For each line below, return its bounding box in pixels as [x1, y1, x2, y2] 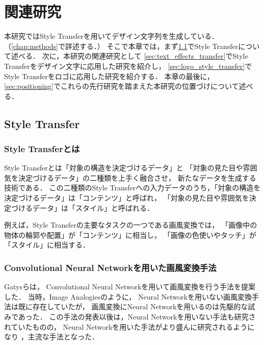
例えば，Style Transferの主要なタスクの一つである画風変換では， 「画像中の [4, 219, 257, 230]
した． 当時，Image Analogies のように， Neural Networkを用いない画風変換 [4, 291, 252, 302]
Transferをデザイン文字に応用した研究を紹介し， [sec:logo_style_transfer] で [4, 60, 252, 71]
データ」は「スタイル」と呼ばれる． [32, 202, 154, 213]
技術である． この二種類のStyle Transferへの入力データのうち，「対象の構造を [4, 182, 261, 193]
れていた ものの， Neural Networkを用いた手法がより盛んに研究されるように [4, 321, 255, 332]
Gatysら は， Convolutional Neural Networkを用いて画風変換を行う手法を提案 [4, 281, 255, 292]
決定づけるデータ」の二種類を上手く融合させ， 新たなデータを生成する [18, 172, 256, 183]
